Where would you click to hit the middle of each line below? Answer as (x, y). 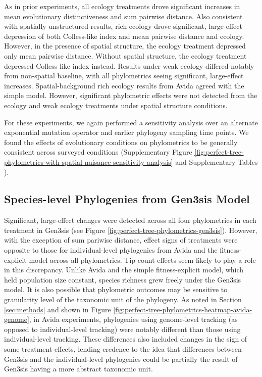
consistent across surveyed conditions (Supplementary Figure (98, 152)
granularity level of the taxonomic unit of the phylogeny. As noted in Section (123, 299)
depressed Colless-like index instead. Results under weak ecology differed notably (129, 65)
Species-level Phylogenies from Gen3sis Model (127, 199)
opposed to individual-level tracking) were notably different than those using (122, 329)
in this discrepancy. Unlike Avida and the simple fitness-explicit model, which (124, 270)
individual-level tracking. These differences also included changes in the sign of (126, 339)
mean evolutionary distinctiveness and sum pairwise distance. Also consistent (123, 16)
